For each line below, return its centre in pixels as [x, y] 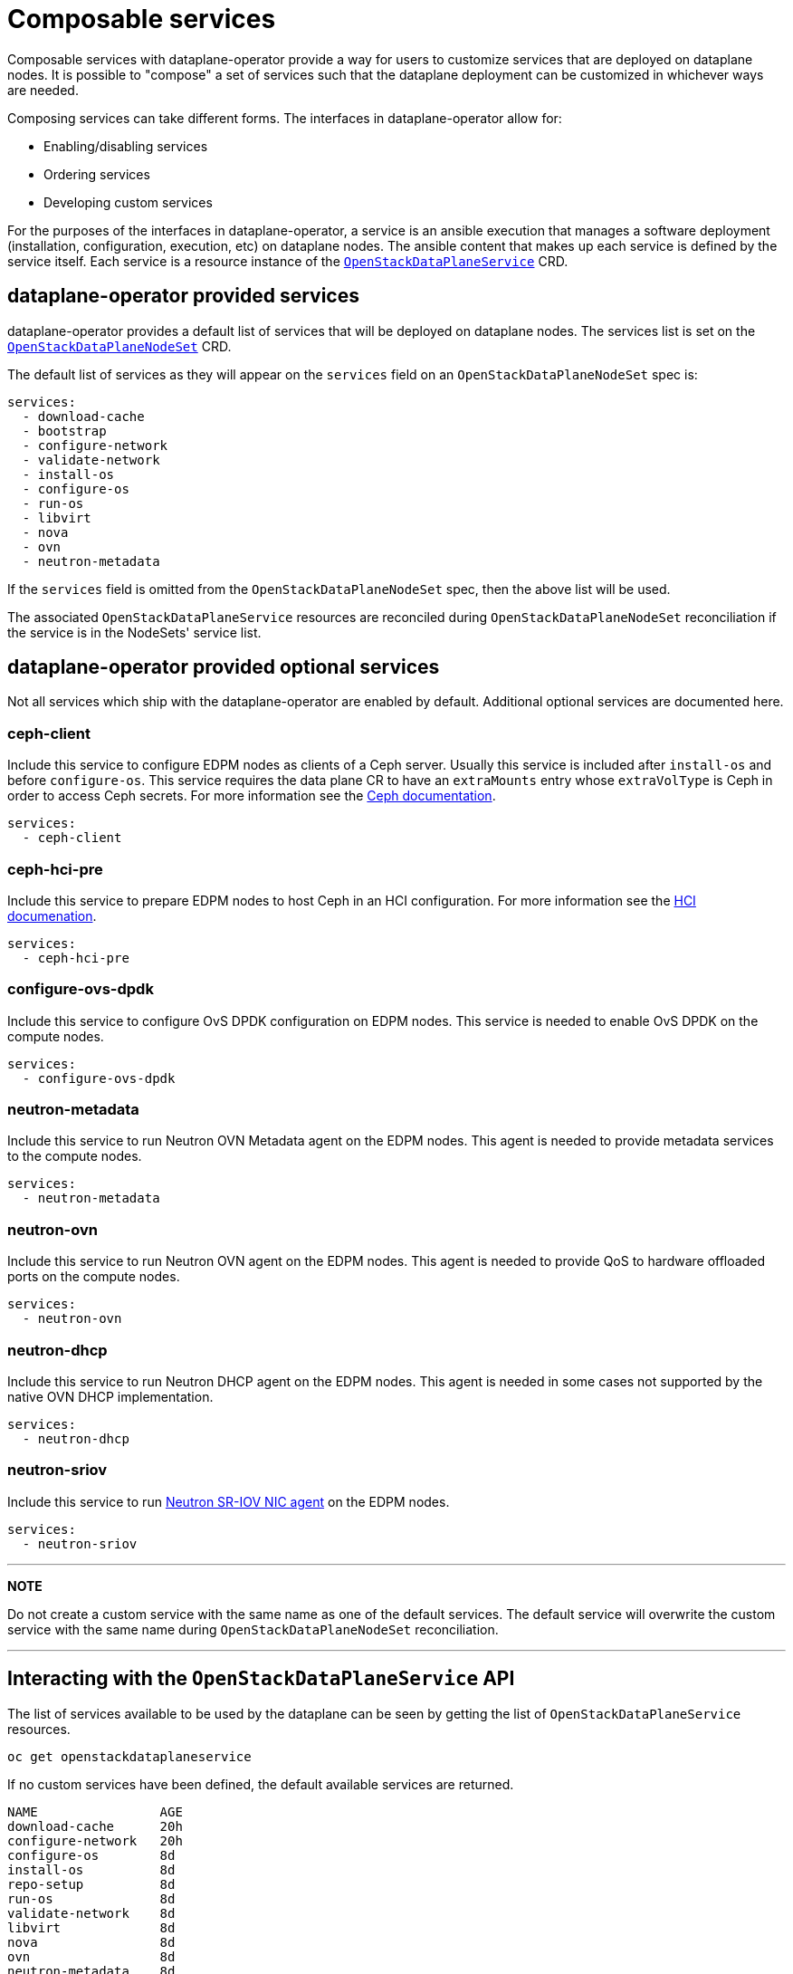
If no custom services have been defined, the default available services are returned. [261, 1784]
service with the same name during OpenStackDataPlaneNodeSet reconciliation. [253, 1629]
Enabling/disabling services [126, 146]
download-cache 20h [95, 1826]
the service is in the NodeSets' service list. [134, 632]
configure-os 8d [91, 1855]
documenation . [52, 915]
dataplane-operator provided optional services [224, 667]
